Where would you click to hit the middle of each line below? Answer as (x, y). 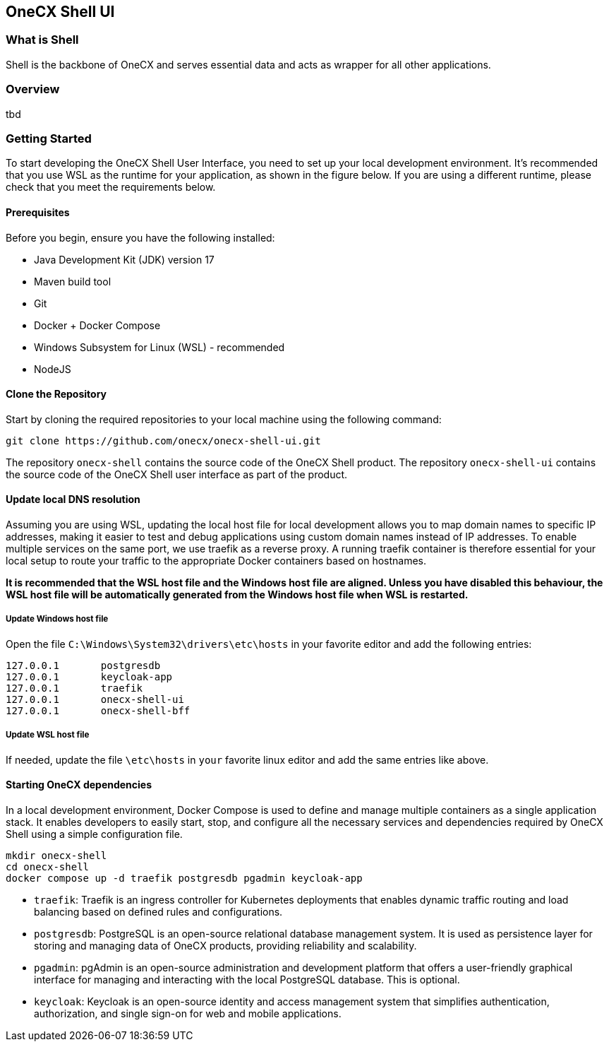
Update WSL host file (48, 735)
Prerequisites (38, 212)
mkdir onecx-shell (56, 855)
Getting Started (49, 138)
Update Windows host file (57, 619)
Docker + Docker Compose (97, 325)
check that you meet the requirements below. (111, 187)
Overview (33, 89)
